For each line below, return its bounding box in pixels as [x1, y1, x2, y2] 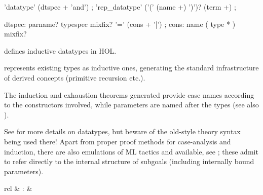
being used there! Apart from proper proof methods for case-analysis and [4, 136, 231, 146]
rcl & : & [4, 183, 32, 193]
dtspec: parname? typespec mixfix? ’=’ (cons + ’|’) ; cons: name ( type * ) [4, 18, 236, 29]
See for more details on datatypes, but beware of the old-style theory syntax [4, 126, 241, 137]
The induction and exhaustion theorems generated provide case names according [4, 89, 254, 100]
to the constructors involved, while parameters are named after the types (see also [4, 99, 259, 110]
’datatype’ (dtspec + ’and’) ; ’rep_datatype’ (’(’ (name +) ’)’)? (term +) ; [4, 2, 236, 12]
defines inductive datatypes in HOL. [4, 45, 117, 56]
